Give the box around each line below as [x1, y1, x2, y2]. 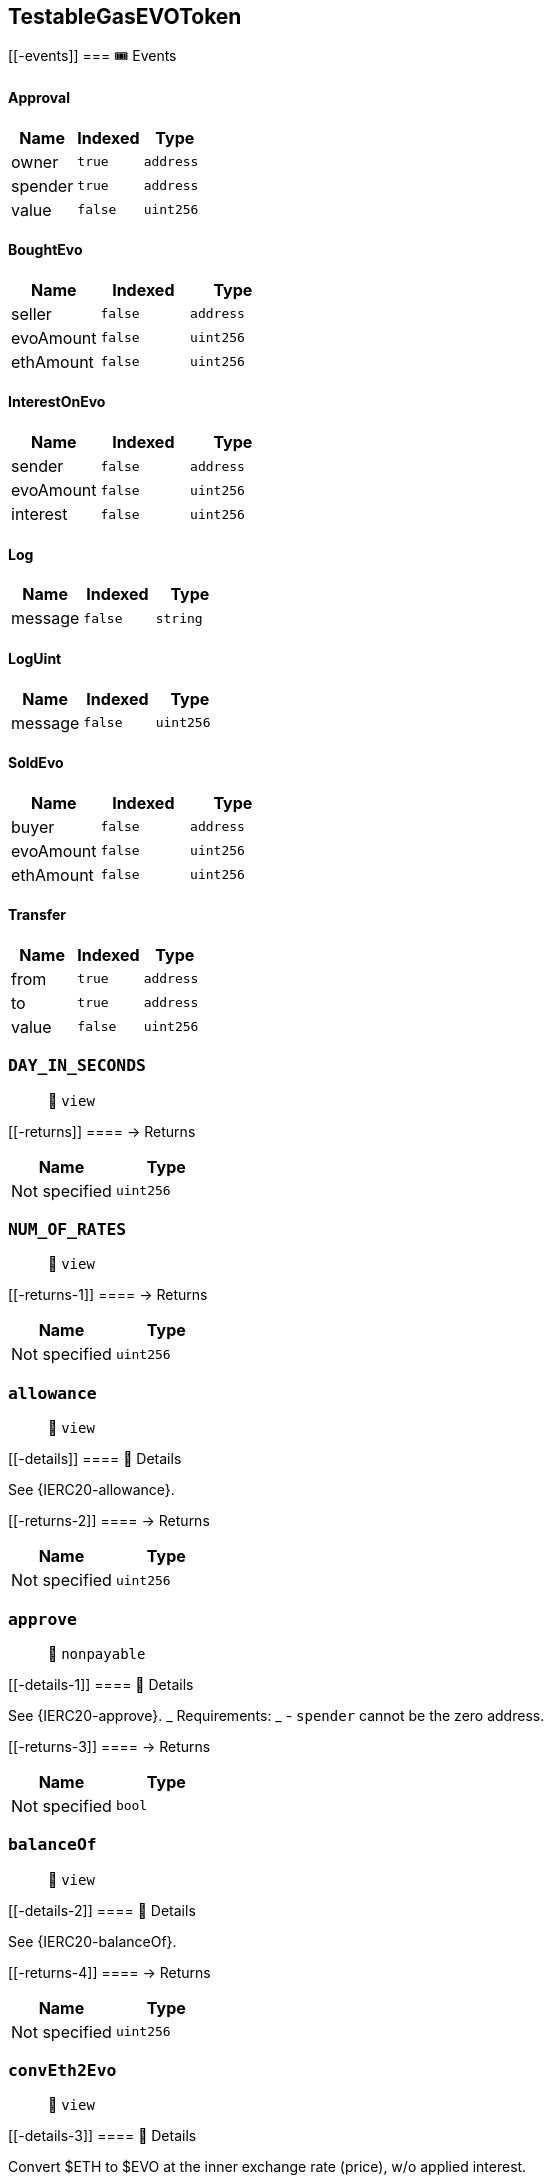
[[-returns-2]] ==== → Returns [8, 1512, 210, 1530]
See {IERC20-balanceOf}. [8, 1932, 177, 1950]
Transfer [8, 906, 67, 924]
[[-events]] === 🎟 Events [8, 47, 177, 65]
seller [11, 303, 52, 324]
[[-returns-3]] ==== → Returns [8, 1737, 211, 1755]
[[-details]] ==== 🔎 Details [8, 1450, 182, 1468]
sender [11, 456, 64, 477]
